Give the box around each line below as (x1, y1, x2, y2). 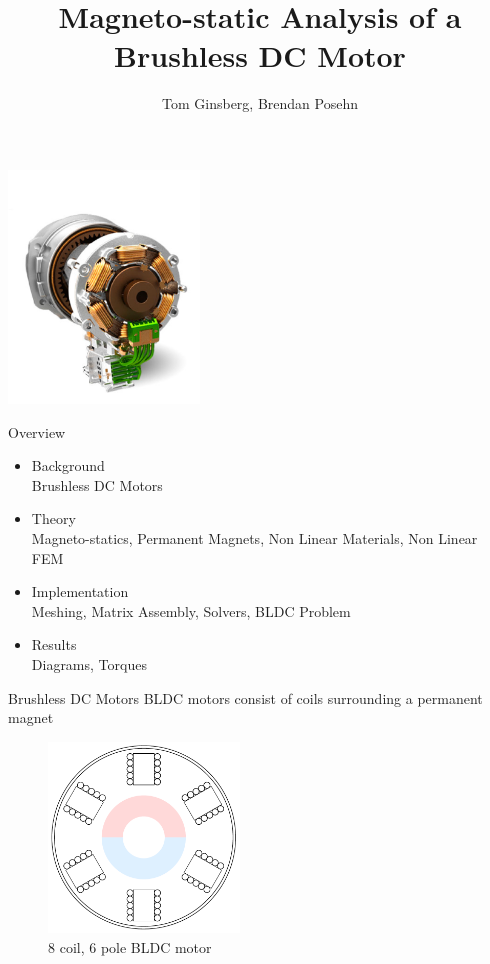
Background (31, 455, 105, 476)
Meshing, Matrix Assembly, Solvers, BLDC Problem (31, 600, 351, 621)
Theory (31, 508, 76, 529)
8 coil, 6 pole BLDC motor (48, 936, 212, 957)
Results (31, 634, 77, 655)
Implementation (31, 581, 129, 602)
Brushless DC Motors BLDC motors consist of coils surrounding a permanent (8, 687, 483, 708)
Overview (8, 421, 66, 442)
